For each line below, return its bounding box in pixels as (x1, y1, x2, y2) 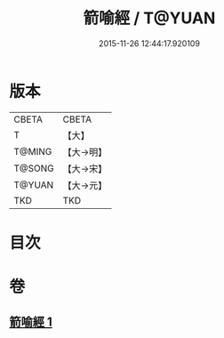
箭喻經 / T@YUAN (83, 8, 216, 28)
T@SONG (13, 162, 55, 174)
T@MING (13, 145, 52, 157)
